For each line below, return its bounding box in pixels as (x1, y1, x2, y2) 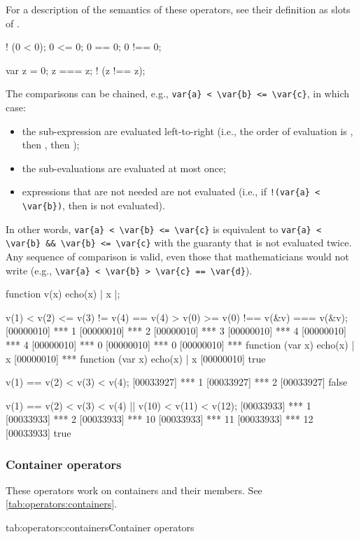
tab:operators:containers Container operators (6, 520, 195, 535)
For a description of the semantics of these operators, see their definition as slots (6, 2, 351, 16)
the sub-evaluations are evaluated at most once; (22, 160, 226, 175)
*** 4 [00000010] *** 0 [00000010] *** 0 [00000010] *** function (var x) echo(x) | (6, 337, 355, 352)
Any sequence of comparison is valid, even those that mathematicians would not (6, 249, 349, 264)
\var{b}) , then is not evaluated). (22, 198, 165, 213)
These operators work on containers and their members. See (6, 482, 262, 497)
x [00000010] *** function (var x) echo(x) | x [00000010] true (6, 351, 266, 365)
